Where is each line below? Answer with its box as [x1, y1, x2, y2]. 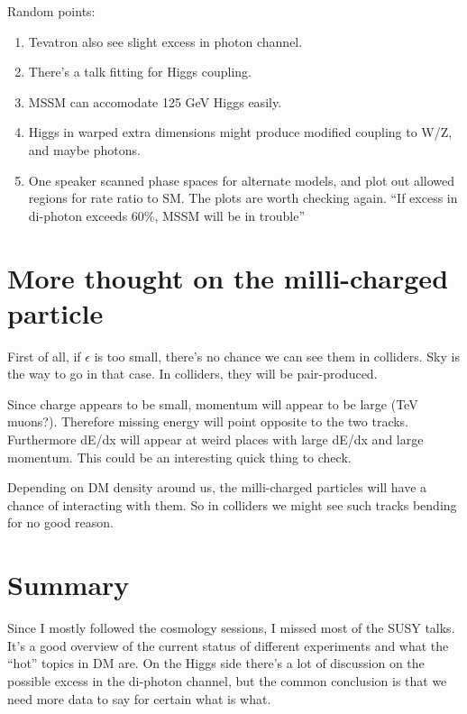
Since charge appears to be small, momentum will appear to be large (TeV [7, 394, 418, 413]
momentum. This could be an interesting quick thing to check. [7, 447, 352, 466]
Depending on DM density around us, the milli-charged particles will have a [7, 478, 427, 497]
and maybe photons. [28, 140, 141, 159]
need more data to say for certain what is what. [7, 689, 271, 708]
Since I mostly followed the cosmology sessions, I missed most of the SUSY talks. [7, 618, 455, 637]
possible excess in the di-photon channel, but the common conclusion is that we [7, 671, 447, 690]
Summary [7, 566, 130, 603]
